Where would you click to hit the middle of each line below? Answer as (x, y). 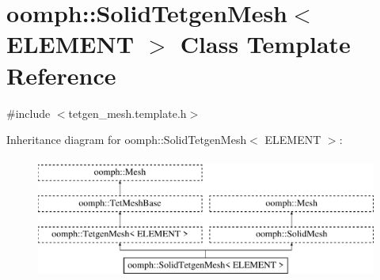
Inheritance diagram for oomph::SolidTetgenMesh (127, 140)
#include (28, 113)
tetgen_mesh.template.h (127, 113)
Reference (61, 75)
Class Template (265, 44)
